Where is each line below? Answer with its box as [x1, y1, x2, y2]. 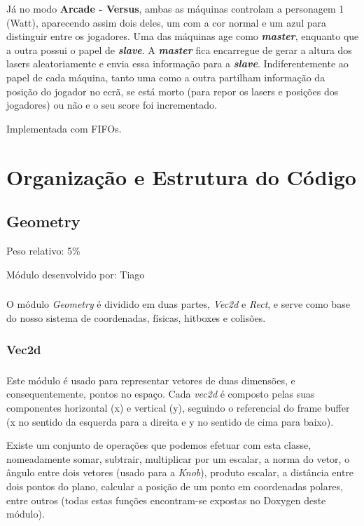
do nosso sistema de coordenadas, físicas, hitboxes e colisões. [6, 311, 266, 325]
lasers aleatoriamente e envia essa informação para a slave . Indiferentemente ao [6, 56, 349, 71]
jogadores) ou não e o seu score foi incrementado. [6, 97, 217, 112]
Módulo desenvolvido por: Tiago [6, 267, 145, 281]
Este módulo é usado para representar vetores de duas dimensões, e [6, 372, 295, 387]
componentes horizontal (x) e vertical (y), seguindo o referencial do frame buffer [6, 400, 350, 415]
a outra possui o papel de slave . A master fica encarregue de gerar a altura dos [6, 42, 352, 57]
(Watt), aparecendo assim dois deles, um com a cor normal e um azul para [6, 15, 326, 29]
